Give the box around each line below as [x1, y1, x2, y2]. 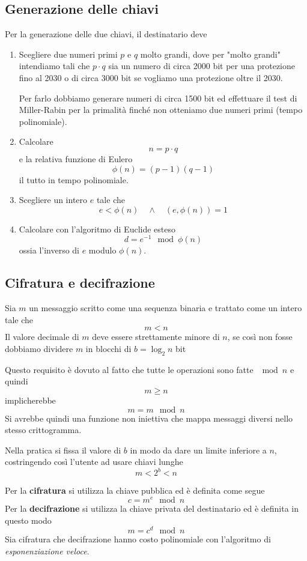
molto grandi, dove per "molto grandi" [140, 47, 281, 60]
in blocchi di [85, 342, 132, 354]
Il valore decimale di [5, 330, 79, 343]
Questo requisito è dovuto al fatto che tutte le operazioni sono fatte [5, 363, 254, 375]
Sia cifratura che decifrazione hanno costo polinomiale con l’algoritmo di [5, 533, 271, 545]
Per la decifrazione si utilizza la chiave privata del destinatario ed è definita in [5, 502, 299, 515]
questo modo [5, 514, 52, 526]
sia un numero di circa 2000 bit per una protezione [108, 59, 296, 72]
